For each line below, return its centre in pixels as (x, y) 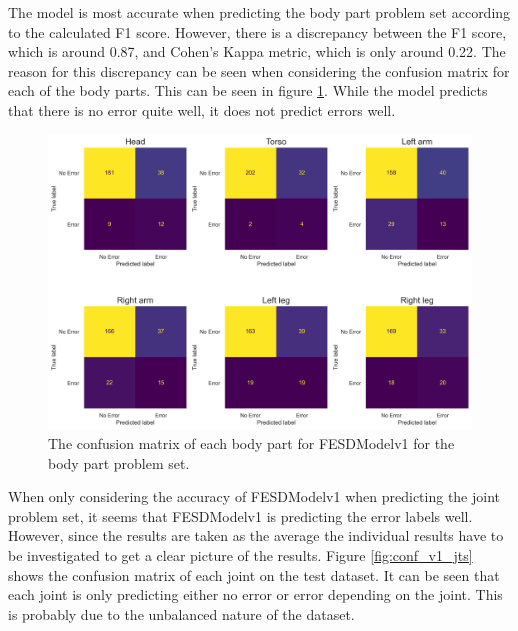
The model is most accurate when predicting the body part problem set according (259, 12)
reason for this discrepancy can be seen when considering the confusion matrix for (259, 70)
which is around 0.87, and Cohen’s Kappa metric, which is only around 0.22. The (257, 51)
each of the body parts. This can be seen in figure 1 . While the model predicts (248, 90)
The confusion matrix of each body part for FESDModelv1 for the (251, 442)
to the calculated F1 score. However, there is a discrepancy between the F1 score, (257, 31)
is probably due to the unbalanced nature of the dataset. (181, 613)
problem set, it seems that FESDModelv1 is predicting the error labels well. (240, 515)
